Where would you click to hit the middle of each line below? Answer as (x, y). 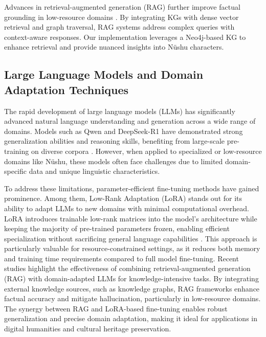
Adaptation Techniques (66, 89)
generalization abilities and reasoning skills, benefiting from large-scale (115, 141)
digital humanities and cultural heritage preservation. (88, 329)
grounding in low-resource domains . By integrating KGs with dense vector (121, 17)
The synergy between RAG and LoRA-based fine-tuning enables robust (116, 308)
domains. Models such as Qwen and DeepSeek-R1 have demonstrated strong (124, 131)
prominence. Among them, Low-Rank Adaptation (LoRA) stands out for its (123, 198)
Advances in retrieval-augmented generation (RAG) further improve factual (122, 7)
